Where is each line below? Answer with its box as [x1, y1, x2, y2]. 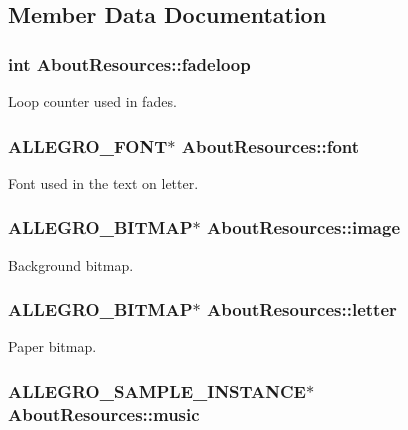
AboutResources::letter [206, 297, 397, 322]
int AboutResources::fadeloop [8, 51, 251, 76]
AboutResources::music [8, 401, 200, 426]
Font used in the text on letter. [8, 172, 199, 193]
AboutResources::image [206, 215, 401, 240]
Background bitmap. [8, 254, 134, 275]
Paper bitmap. [8, 336, 97, 357]
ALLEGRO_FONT [8, 133, 168, 158]
